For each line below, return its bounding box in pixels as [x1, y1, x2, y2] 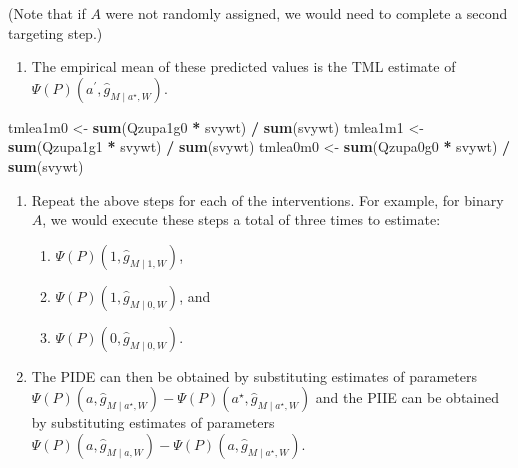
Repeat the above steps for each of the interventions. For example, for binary [31, 189, 504, 210]
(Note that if [8, 3, 86, 23]
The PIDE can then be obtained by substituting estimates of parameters [31, 365, 477, 386]
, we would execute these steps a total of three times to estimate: [42, 209, 441, 230]
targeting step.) [8, 22, 103, 43]
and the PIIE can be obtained [315, 387, 500, 408]
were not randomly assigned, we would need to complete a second [105, 3, 508, 23]
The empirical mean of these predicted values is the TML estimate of [31, 56, 456, 77]
